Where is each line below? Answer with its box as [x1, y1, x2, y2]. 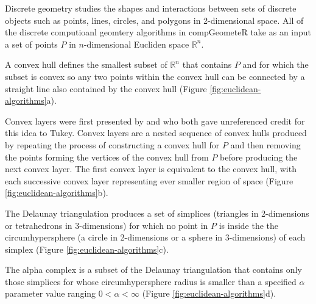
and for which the [242, 58, 309, 71]
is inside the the [219, 219, 279, 231]
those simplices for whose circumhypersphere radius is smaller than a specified [5, 275, 297, 288]
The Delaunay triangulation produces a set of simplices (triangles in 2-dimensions [5, 206, 309, 219]
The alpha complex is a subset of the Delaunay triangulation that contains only [5, 263, 302, 276]
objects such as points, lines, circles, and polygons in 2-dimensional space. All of [5, 13, 304, 26]
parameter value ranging [5, 287, 96, 300]
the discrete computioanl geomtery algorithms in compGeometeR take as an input [5, 26, 312, 38]
